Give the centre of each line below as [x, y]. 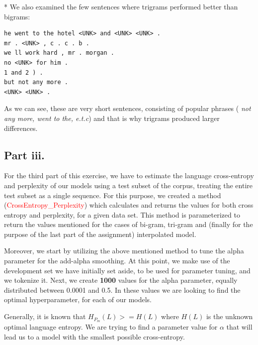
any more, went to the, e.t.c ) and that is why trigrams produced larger [112, 118]
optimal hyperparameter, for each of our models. [78, 299]
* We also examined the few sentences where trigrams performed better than [121, 6]
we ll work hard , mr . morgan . [59, 53]
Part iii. [24, 155]
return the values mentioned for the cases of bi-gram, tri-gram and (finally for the [129, 224]
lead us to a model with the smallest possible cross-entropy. [94, 336]
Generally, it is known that [45, 316]
